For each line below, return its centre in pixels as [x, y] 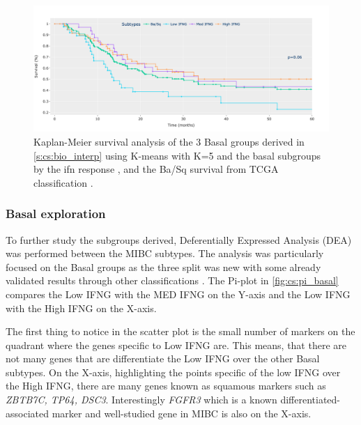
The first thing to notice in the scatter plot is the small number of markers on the [180, 331]
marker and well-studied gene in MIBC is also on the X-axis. [182, 413]
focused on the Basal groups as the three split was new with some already [163, 266]
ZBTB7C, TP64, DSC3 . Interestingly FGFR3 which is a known [141, 400]
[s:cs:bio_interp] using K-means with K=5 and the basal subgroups [177, 155]
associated [27, 413]
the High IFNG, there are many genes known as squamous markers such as [166, 386]
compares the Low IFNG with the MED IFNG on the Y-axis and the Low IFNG [178, 294]
